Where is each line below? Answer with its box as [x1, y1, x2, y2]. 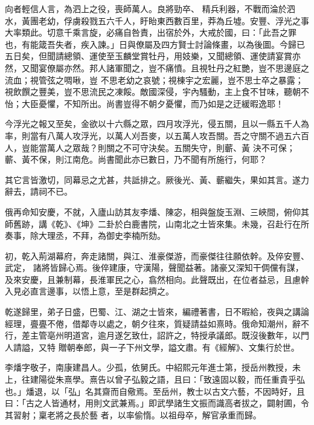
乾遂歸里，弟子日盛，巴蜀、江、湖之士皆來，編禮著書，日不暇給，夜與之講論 [5, 305, 309, 318]
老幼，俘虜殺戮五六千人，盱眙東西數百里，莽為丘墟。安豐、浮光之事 [38, 14, 309, 27]
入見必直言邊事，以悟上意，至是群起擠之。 [5, 285, 174, 297]
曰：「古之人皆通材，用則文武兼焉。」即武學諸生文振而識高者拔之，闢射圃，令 [5, 397, 309, 409]
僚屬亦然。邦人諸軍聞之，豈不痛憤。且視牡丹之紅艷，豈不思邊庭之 [46, 61, 309, 74]
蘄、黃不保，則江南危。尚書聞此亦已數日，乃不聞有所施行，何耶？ [5, 153, 267, 166]
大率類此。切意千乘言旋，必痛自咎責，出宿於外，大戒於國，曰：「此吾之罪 [5, 26, 296, 39]
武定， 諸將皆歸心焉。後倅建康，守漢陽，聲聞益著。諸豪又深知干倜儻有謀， [5, 261, 304, 274]
